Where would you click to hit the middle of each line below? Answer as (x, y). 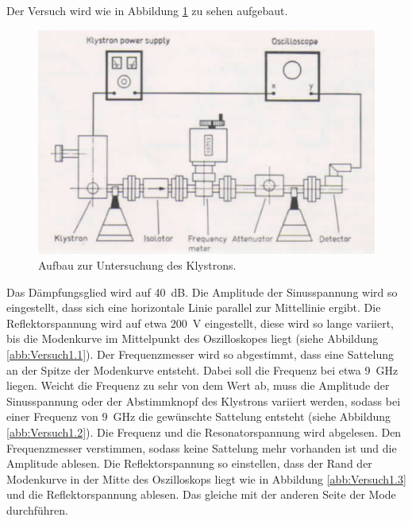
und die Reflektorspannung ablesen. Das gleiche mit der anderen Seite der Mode (201, 494)
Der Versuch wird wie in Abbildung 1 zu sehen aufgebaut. (147, 10)
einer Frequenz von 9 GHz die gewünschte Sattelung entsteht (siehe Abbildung (198, 416)
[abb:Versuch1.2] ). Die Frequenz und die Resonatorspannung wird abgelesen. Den (204, 432)
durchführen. (37, 509)
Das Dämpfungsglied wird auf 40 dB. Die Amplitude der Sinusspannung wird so (202, 292)
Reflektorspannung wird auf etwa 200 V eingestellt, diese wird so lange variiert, (200, 323)
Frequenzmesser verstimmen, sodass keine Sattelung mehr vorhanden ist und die (202, 447)
